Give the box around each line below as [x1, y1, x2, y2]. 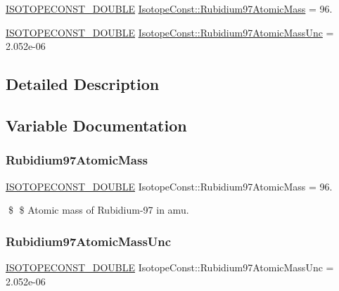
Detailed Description [6, 73, 160, 95]
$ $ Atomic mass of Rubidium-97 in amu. [8, 202, 189, 217]
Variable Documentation [6, 114, 187, 136]
